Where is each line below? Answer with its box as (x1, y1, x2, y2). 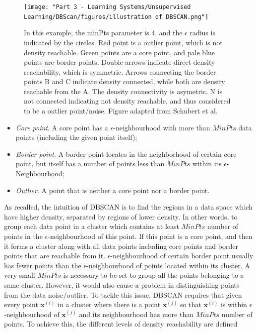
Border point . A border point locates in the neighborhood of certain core (15, 148, 237, 159)
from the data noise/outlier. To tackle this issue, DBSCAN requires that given (4, 289, 242, 300)
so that (180, 299, 201, 310)
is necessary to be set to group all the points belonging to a (63, 270, 244, 280)
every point (4, 299, 38, 310)
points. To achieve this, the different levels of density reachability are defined (4, 319, 238, 329)
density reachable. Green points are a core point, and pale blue (24, 47, 215, 57)
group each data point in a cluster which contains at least (4, 221, 180, 231)
